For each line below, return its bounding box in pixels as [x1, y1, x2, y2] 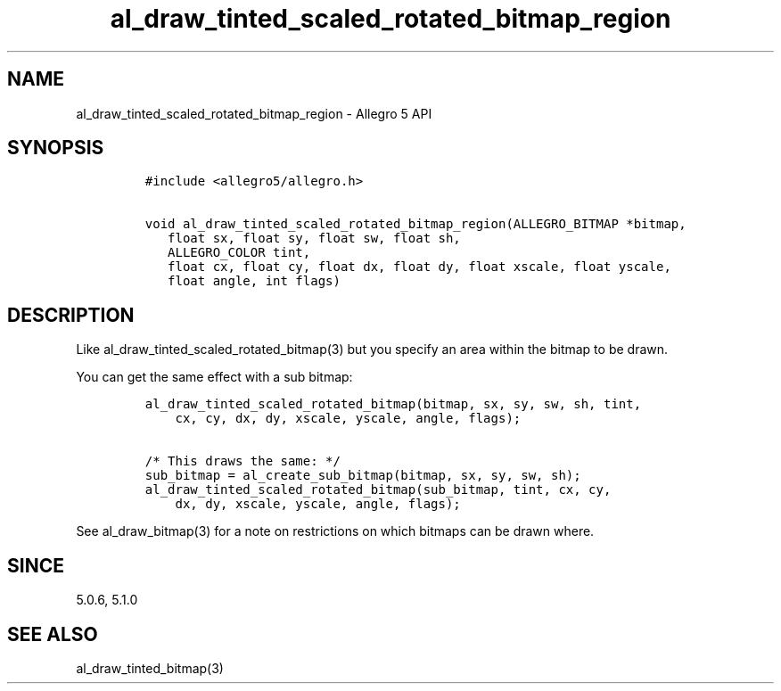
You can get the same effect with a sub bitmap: [76, 369, 353, 385]
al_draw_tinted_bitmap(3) [76, 660, 224, 676]
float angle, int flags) [168, 274, 341, 289]
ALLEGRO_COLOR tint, [168, 245, 311, 260]
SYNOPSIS [7, 136, 104, 160]
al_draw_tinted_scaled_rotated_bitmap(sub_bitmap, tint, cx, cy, [144, 482, 612, 498]
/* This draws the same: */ [144, 454, 341, 469]
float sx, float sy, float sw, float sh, [168, 231, 461, 246]
